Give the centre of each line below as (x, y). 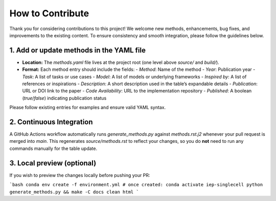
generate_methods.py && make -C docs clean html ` (74, 192)
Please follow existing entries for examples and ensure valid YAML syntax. (88, 108)
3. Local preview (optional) (53, 163)
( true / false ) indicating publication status (64, 98)
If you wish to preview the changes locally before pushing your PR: (80, 175)
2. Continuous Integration (51, 122)
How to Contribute (49, 13)
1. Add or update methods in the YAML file (77, 50)
